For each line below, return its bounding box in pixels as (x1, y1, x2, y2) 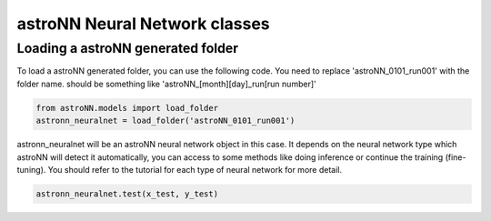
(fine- (445, 151, 466, 163)
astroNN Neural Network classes (16, 14, 270, 34)
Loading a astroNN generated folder (16, 40, 239, 56)
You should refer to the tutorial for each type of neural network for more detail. (47, 164, 343, 175)
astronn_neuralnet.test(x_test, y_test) (35, 188, 218, 199)
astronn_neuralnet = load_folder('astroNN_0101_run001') (35, 116, 296, 126)
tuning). (16, 164, 46, 175)
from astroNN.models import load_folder (35, 103, 218, 113)
